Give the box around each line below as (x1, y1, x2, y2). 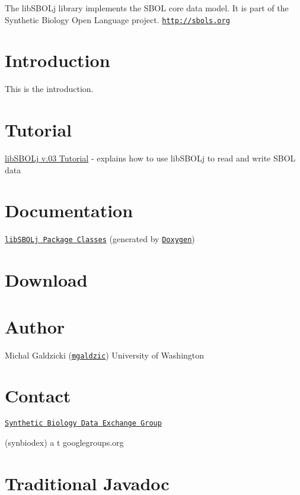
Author (5, 314, 65, 338)
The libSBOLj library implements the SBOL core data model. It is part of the (5, 2, 289, 14)
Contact (5, 383, 71, 408)
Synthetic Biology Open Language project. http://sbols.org (5, 13, 230, 26)
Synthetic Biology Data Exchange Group (5, 419, 162, 428)
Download (5, 268, 88, 292)
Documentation (5, 198, 133, 223)
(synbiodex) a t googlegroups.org (5, 436, 124, 448)
